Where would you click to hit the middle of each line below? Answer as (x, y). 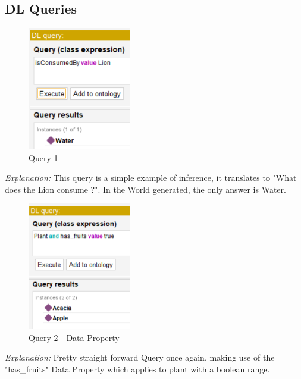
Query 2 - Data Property (74, 337)
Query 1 (43, 157)
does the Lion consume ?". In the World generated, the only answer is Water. (145, 189)
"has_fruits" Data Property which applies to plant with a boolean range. (137, 369)
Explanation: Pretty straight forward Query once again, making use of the (140, 357)
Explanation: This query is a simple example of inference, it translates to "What (151, 178)
